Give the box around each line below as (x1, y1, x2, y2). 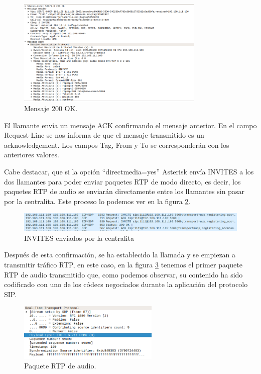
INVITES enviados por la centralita (24, 232, 134, 243)
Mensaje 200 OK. (24, 103, 78, 114)
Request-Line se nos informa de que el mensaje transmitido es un (4, 130, 204, 140)
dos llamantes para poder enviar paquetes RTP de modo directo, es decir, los (4, 176, 241, 186)
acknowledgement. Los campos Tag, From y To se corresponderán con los (4, 139, 229, 150)
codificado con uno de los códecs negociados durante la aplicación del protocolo (4, 279, 248, 290)
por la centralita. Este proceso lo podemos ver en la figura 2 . (4, 196, 191, 206)
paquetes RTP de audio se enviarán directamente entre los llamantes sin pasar (4, 186, 244, 197)
